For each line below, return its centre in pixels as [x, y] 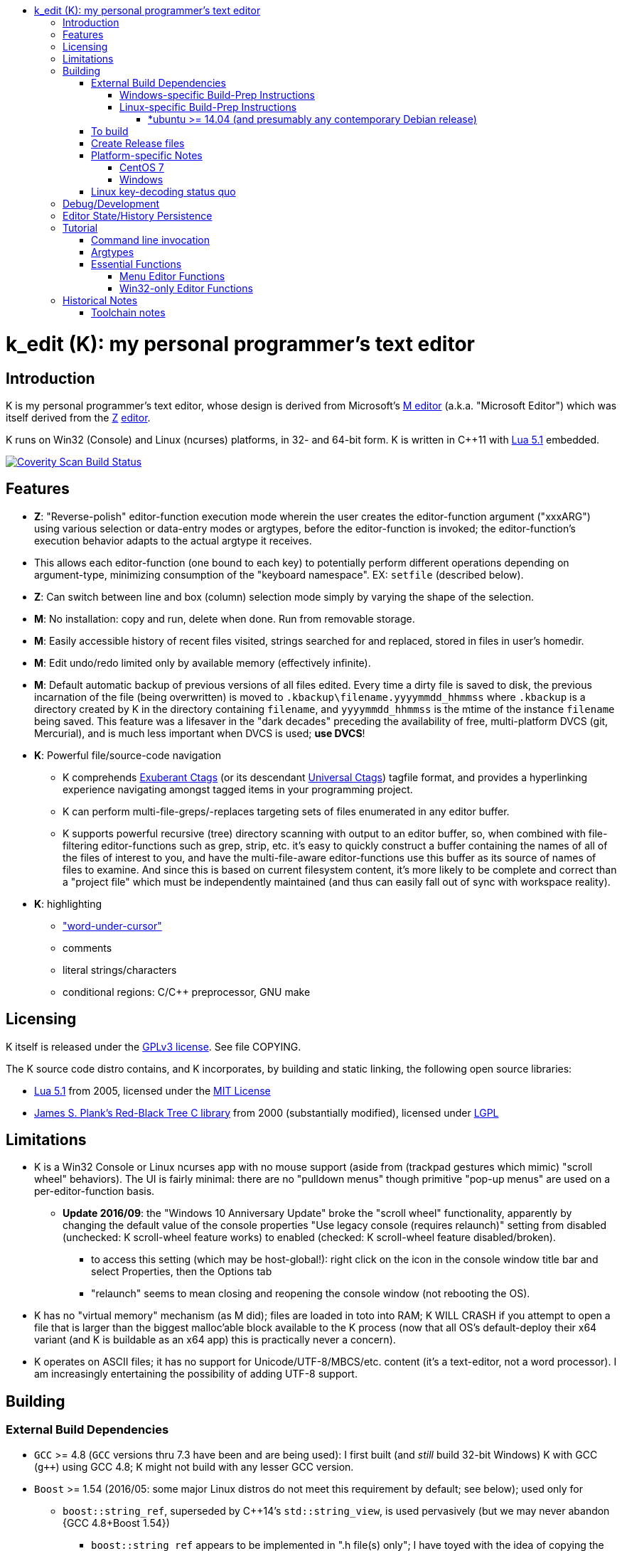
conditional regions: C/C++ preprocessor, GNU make [187, 992]
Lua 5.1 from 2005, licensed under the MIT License [152, 1090]
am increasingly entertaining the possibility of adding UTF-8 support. [196, 1374]
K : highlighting [68, 903]
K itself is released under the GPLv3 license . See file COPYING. [154, 1046]
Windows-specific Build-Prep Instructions [217, 95]
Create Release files [138, 143]
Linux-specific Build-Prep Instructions [208, 107]
